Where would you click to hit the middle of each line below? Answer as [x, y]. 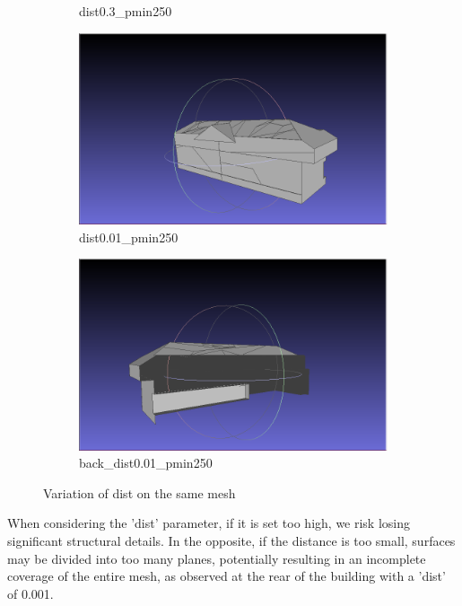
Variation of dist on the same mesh [139, 492]
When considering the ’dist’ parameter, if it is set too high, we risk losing [209, 523]
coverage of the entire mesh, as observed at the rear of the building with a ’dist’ [227, 576]
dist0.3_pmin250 [126, 11]
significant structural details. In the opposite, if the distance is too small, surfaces [231, 540]
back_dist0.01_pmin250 [146, 463]
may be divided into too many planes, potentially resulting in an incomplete [217, 558]
